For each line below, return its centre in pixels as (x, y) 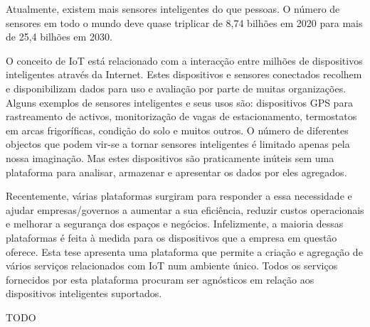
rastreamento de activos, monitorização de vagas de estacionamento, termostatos (181, 116)
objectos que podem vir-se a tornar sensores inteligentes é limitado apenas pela (178, 144)
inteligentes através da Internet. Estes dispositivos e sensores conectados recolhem (184, 74)
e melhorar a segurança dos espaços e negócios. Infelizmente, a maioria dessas (175, 224)
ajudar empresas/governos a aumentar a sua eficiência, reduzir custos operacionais (185, 209)
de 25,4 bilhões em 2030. (59, 37)
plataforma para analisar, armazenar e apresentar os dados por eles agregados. (176, 172)
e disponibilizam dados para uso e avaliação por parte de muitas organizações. (176, 88)
